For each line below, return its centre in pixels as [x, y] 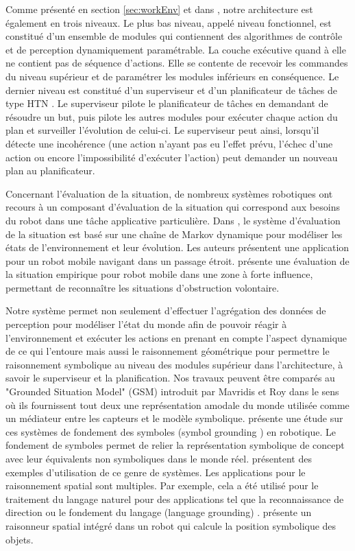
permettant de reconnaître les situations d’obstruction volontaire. [143, 287]
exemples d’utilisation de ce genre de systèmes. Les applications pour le [156, 472]
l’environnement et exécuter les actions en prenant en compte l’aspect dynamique [176, 337]
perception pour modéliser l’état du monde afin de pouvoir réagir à [146, 324]
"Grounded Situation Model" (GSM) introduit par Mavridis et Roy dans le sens [172, 391]
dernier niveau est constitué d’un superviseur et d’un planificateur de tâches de [172, 90]
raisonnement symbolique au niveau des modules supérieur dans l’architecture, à [174, 364]
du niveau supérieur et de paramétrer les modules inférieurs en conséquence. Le [172, 76]
